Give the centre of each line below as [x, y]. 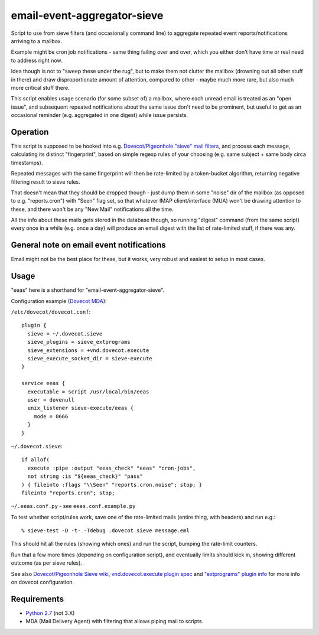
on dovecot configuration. [42, 582]
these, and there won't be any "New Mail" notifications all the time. [92, 209]
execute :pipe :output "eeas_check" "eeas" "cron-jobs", [112, 468]
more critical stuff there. [40, 87]
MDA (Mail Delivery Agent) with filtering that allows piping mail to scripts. [115, 621]
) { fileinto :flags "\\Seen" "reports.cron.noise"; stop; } [112, 485]
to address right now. [37, 60]
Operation [30, 132]
